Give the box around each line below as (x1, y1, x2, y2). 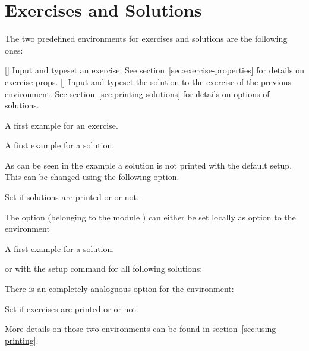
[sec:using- (241, 322, 279, 335)
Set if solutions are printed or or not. (5, 191, 139, 203)
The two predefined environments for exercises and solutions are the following (5, 32, 288, 45)
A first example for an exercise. (5, 119, 118, 131)
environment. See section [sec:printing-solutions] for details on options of (5, 87, 270, 100)
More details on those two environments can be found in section (5, 322, 238, 335)
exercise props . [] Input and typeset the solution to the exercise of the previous (5, 75, 292, 88)
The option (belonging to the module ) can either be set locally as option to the (5, 210, 296, 223)
